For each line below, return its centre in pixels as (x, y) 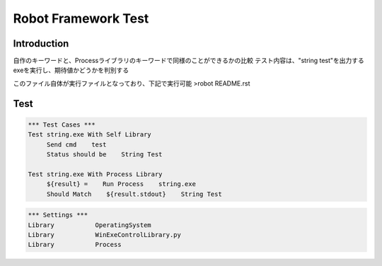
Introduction (41, 44)
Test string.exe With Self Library (89, 135)
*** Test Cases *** (62, 125)
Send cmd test (76, 144)
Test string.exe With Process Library (95, 174)
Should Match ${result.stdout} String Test (134, 194)
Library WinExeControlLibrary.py (105, 235)
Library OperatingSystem (89, 225)
